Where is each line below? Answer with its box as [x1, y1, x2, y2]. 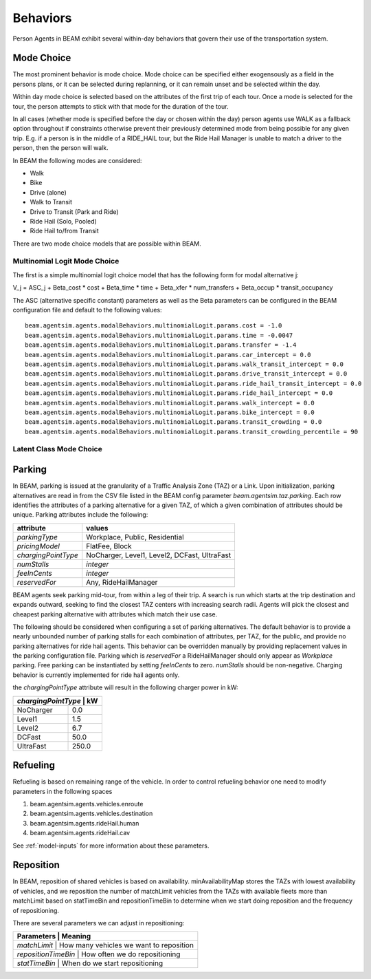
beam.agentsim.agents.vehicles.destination [30, 809, 153, 818]
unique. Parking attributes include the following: [12, 510, 148, 519]
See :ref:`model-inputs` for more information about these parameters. [12, 841, 210, 850]
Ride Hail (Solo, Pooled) [30, 217, 98, 225]
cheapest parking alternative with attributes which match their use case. [12, 610, 218, 618]
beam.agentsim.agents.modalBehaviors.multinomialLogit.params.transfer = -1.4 [25, 341, 297, 349]
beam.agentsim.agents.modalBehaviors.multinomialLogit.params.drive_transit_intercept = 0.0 [25, 370, 348, 378]
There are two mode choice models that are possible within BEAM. [12, 239, 202, 248]
